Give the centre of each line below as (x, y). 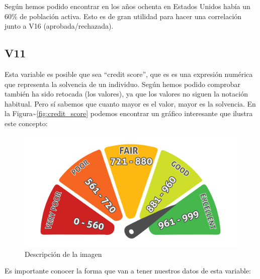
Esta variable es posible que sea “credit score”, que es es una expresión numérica (129, 74)
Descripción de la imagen (63, 254)
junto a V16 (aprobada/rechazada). (59, 26)
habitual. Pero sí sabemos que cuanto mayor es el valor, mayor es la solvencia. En (130, 103)
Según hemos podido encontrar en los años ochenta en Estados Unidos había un (127, 6)
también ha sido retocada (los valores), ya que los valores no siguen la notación (126, 94)
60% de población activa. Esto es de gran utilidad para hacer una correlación (123, 16)
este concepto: (26, 123)
